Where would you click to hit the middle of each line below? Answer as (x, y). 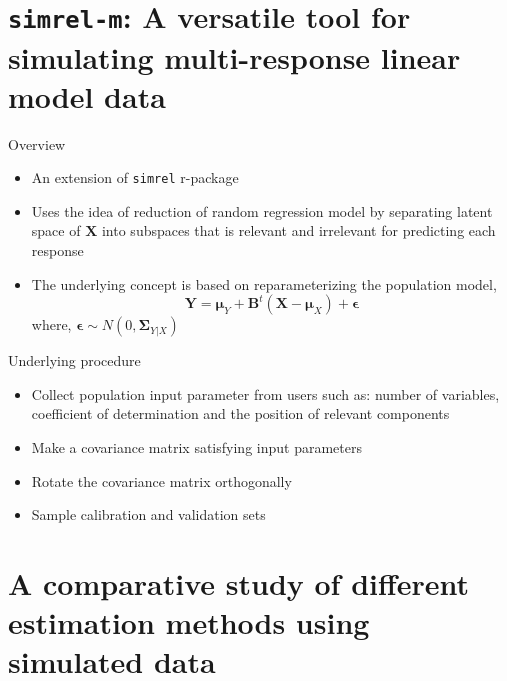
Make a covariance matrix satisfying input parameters (196, 447)
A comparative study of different (239, 583)
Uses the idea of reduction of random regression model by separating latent (262, 210)
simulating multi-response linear (234, 56)
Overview (37, 143)
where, (51, 324)
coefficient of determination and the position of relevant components (240, 413)
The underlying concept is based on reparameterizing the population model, (264, 283)
